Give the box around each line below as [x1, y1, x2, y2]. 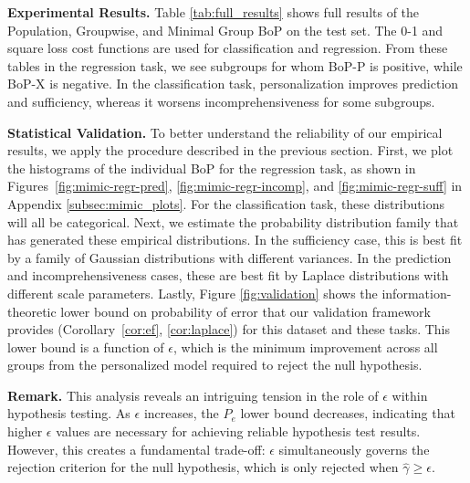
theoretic [7, 301, 57, 320]
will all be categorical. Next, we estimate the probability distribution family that [7, 212, 459, 231]
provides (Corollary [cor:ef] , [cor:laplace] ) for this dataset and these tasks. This [7, 320, 451, 339]
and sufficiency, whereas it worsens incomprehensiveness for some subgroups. [7, 91, 435, 110]
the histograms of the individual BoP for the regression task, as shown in [7, 158, 416, 177]
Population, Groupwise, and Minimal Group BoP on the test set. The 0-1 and [7, 20, 444, 39]
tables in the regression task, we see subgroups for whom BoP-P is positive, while [7, 56, 463, 75]
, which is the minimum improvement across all [173, 337, 438, 356]
